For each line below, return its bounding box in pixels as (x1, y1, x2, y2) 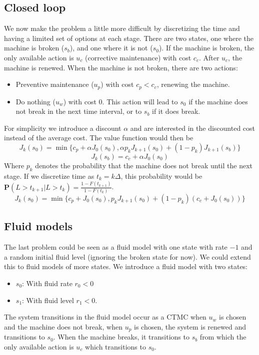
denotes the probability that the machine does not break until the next (35, 160, 253, 170)
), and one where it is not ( (69, 42, 153, 53)
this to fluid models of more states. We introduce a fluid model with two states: (4, 261, 248, 272)
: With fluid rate (22, 278, 72, 288)
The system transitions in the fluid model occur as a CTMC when (4, 312, 206, 322)
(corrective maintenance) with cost (85, 52, 191, 62)
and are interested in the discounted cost (130, 122, 255, 133)
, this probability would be (120, 170, 202, 181)
